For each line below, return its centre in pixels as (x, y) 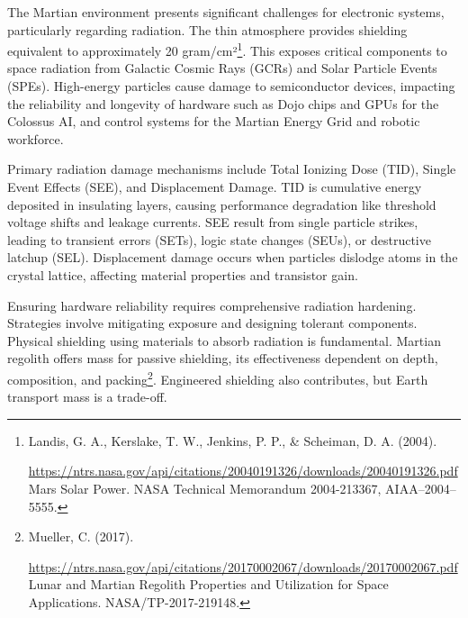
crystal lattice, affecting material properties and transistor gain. (183, 274)
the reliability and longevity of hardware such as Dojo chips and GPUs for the (223, 103)
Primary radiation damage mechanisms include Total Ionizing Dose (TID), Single (232, 169)
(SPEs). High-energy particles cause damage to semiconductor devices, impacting (231, 86)
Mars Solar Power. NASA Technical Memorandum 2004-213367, (205, 488)
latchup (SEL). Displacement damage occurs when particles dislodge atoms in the (233, 257)
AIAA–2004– (421, 488)
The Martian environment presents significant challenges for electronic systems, (226, 12)
